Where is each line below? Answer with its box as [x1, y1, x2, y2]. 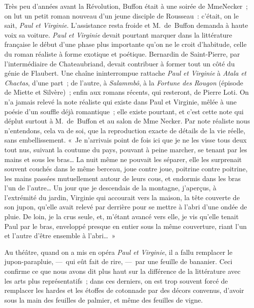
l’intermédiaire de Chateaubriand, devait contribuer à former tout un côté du [4, 58, 235, 68]
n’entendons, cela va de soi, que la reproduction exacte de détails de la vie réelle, [4, 125, 246, 135]
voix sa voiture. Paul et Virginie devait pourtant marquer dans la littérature [4, 29, 233, 40]
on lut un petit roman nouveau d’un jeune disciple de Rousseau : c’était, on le [4, 10, 239, 21]
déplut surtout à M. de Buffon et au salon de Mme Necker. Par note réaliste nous [4, 116, 250, 126]
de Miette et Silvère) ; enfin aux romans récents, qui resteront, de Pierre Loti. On [4, 87, 249, 97]
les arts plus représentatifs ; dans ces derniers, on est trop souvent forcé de [4, 275, 228, 286]
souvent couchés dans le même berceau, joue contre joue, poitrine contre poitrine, [4, 164, 248, 174]
